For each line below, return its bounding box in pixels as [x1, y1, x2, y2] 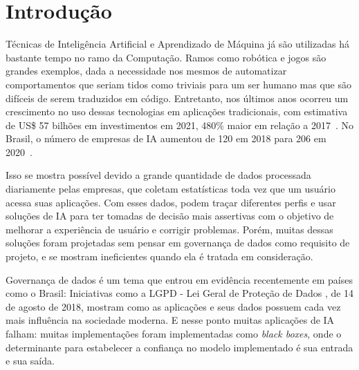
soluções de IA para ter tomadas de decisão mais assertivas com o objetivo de [6, 208, 334, 223]
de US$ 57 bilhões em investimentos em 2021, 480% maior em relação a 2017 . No [6, 117, 354, 132]
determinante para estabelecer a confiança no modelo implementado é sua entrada [6, 340, 353, 354]
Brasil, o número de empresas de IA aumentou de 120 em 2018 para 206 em [6, 131, 326, 146]
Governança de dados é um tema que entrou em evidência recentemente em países [6, 272, 353, 286]
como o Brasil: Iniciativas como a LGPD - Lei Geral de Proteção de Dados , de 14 [6, 286, 354, 300]
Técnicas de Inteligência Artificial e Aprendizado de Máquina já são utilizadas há [6, 37, 349, 51]
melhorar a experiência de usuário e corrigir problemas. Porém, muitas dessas [6, 222, 333, 236]
